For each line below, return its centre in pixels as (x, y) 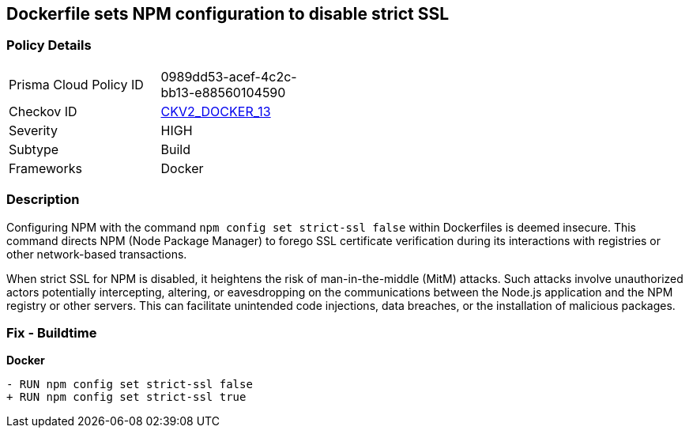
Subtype (34, 149)
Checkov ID (43, 111)
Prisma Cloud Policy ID (76, 84)
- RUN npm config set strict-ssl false (130, 385)
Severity (33, 130)
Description (43, 200)
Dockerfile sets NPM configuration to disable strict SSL (228, 14)
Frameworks (45, 168)
